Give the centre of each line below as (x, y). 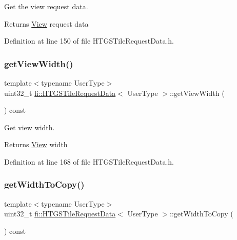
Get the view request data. (46, 6)
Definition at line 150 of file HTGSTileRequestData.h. (89, 41)
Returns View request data (46, 23)
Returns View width (36, 144)
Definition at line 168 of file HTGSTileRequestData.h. (89, 161)
